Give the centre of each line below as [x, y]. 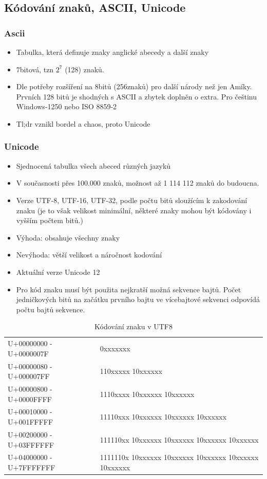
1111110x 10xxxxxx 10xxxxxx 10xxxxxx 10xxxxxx [179, 457]
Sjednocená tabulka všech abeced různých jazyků [93, 165]
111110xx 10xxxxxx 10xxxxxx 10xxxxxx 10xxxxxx [179, 439]
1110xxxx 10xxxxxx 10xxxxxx [147, 394]
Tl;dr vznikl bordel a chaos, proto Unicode [83, 123]
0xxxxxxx [115, 348]
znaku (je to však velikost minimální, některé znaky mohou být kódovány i [134, 210]
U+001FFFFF [31, 422]
